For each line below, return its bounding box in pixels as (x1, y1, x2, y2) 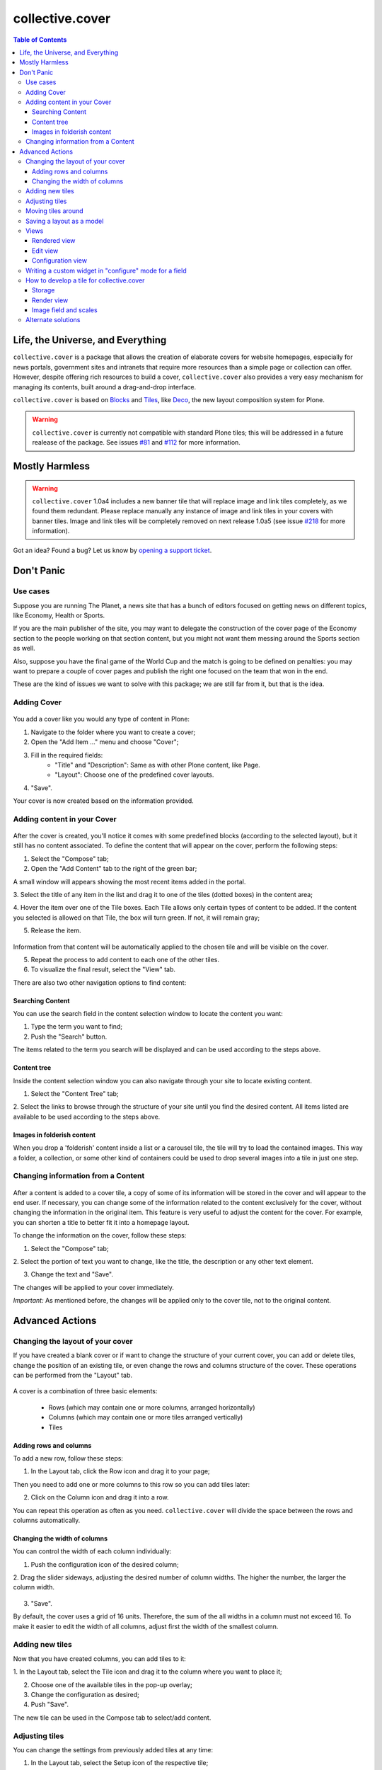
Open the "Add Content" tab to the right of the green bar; (30, 864, 197, 873)
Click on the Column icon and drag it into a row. (30, 1493, 169, 1502)
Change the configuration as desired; (30, 1690, 139, 1698)
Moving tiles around (25, 207, 84, 215)
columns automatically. (13, 1516, 81, 1524)
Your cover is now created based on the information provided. (13, 796, 194, 805)
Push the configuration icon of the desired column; (30, 1560, 180, 1568)
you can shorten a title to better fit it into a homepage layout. (13, 1218, 190, 1226)
